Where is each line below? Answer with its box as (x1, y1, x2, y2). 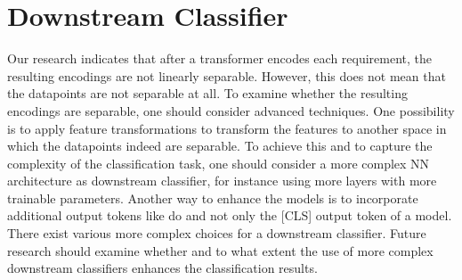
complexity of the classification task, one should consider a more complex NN (7, 153, 430, 172)
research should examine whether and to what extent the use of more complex (7, 241, 434, 259)
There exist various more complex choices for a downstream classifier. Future (7, 224, 426, 243)
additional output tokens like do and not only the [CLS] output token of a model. (7, 206, 452, 225)
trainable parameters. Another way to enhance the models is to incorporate (7, 188, 418, 207)
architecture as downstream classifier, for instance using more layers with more (7, 171, 437, 190)
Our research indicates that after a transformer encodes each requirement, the (7, 49, 433, 68)
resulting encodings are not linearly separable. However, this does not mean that (7, 66, 446, 85)
